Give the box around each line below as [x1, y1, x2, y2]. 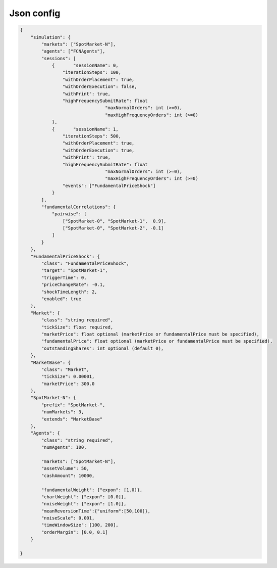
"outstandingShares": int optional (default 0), [41, 345, 164, 351]
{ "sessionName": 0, [51, 63, 119, 68]
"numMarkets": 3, [41, 409, 84, 415]
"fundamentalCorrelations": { [41, 204, 116, 210]
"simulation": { [30, 34, 71, 40]
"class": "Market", [41, 366, 89, 372]
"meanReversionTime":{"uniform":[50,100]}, [41, 508, 151, 514]
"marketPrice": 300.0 [41, 381, 95, 387]
